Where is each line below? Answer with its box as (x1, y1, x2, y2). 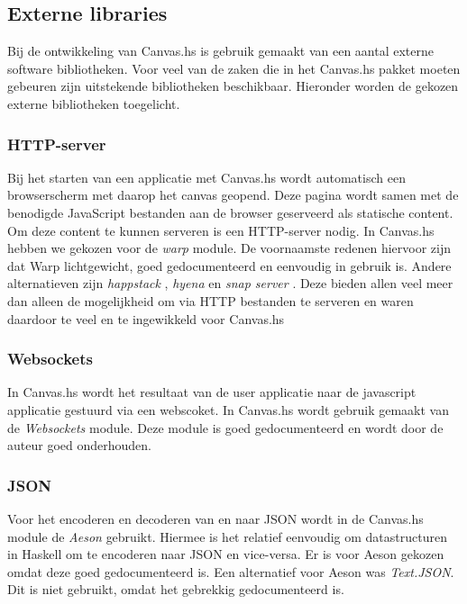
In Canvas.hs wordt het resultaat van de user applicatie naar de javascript (7, 383, 417, 401)
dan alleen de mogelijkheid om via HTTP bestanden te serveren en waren (7, 291, 414, 310)
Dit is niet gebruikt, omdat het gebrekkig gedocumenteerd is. (7, 580, 344, 599)
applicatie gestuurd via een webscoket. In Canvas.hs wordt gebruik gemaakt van (7, 400, 450, 419)
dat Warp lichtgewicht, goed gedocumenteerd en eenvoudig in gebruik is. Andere (7, 256, 452, 275)
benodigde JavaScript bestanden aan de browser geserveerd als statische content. (7, 203, 453, 221)
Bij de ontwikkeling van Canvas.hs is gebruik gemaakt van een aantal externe (7, 41, 434, 60)
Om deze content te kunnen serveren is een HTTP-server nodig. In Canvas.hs (7, 221, 435, 239)
